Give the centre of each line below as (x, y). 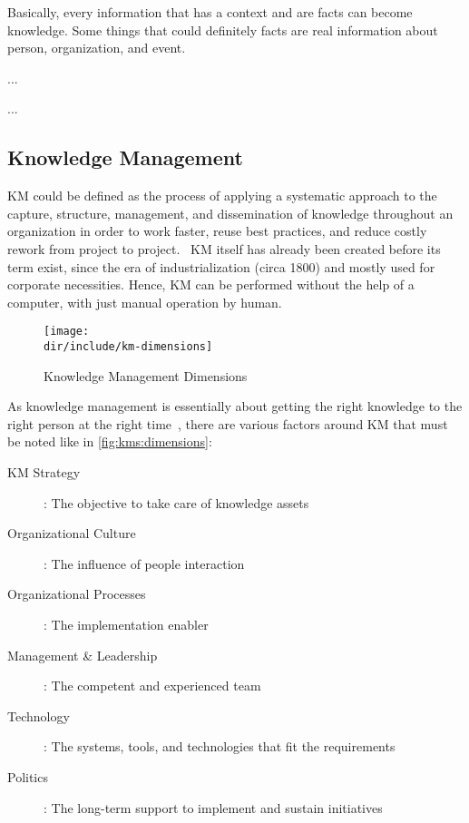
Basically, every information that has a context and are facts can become (210, 12)
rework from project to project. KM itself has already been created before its (224, 248)
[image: (67, 332)
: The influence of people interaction (144, 563)
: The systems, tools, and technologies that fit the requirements (220, 746)
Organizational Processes (77, 594)
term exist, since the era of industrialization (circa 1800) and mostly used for (221, 266)
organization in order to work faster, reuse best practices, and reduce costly (217, 231)
